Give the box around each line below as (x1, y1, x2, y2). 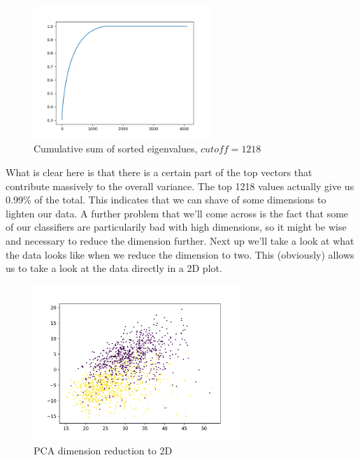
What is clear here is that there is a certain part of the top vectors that (6, 164, 312, 179)
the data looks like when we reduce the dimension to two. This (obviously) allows (6, 247, 354, 261)
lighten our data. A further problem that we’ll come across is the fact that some (6, 206, 349, 220)
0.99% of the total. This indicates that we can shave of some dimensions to (6, 192, 326, 207)
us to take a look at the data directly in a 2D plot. (6, 261, 222, 275)
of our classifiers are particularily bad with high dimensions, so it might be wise (6, 220, 347, 234)
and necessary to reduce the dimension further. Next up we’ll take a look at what (6, 233, 354, 247)
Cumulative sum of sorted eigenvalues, (34, 141, 198, 156)
